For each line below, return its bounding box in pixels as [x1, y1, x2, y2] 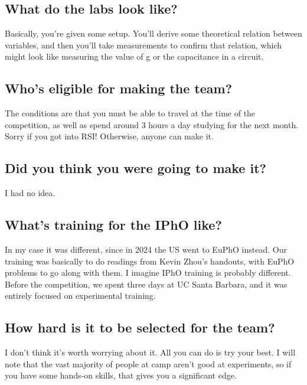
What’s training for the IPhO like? [5, 216, 222, 234]
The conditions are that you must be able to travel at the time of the [5, 107, 256, 119]
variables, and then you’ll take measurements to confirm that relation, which [5, 38, 282, 51]
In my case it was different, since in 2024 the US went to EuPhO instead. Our [5, 243, 287, 255]
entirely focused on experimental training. [5, 289, 156, 302]
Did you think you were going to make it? [5, 159, 266, 177]
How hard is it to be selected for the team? [5, 318, 275, 337]
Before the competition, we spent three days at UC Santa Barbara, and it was [5, 278, 288, 290]
